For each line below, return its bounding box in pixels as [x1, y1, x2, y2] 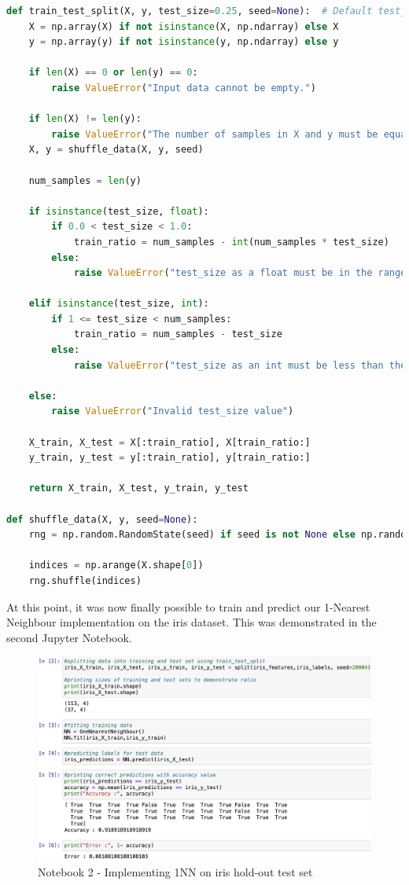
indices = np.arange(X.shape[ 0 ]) [28, 560, 204, 571]
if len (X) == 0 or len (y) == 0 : [28, 67, 198, 79]
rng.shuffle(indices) [28, 575, 142, 586]
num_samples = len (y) [28, 174, 142, 186]
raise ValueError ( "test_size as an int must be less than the [73, 359, 407, 371]
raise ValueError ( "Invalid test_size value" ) [51, 406, 294, 417]
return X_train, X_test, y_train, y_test [28, 483, 249, 494]
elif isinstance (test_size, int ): [28, 298, 209, 310]
